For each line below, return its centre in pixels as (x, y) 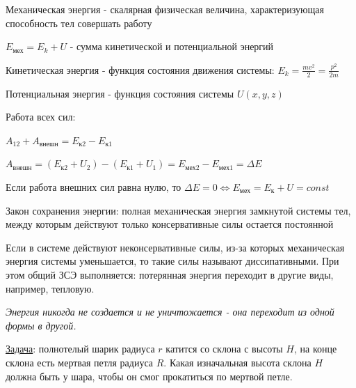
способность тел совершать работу (79, 23)
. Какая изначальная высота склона (237, 362)
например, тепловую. (50, 288)
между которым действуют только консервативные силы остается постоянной (170, 224)
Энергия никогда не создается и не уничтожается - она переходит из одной (170, 312)
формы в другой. (41, 325)
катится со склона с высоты (224, 349)
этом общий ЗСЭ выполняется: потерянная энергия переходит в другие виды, (170, 274)
